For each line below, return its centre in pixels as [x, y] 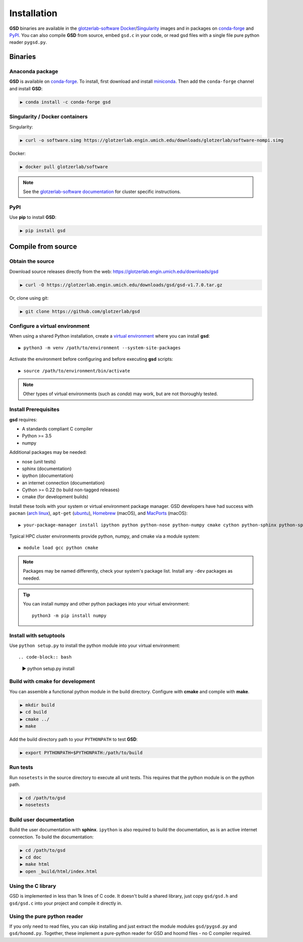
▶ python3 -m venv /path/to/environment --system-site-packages [100, 348]
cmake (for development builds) [55, 497]
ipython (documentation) [48, 476]
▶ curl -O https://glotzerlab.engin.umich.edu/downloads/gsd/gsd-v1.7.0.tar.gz [121, 285]
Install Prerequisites [35, 409]
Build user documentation [42, 820]
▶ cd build [33, 712]
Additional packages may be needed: [48, 452]
